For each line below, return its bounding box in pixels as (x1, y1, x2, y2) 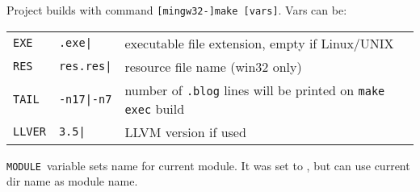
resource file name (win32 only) (124, 56, 302, 76)
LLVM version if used (124, 122, 246, 141)
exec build (124, 98, 185, 118)
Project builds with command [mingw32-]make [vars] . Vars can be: (6, 2, 347, 18)
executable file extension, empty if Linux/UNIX (124, 33, 394, 52)
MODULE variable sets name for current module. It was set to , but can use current (6, 157, 410, 173)
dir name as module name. (6, 173, 138, 190)
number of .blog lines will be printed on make (124, 80, 385, 99)
